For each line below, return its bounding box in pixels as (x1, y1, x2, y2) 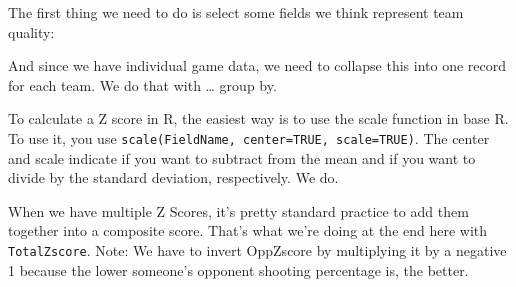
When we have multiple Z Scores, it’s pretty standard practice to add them (8, 200, 469, 221)
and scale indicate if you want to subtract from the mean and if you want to (8, 147, 476, 168)
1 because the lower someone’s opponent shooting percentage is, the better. (8, 259, 469, 280)
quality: (8, 21, 55, 42)
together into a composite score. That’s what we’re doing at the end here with (8, 220, 488, 241)
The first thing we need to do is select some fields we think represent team (8, 2, 464, 22)
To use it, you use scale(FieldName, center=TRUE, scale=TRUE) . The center (8, 127, 490, 148)
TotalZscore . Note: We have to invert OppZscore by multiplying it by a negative (8, 240, 507, 260)
